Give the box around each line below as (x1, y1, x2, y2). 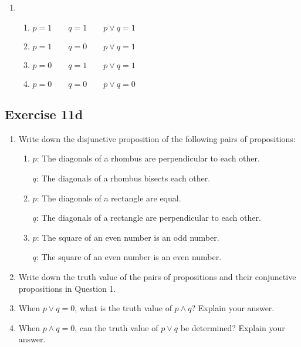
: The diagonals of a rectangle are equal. (36, 191, 181, 204)
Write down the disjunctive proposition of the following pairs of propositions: (18, 132, 296, 144)
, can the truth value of (75, 321, 158, 333)
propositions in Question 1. (18, 282, 116, 294)
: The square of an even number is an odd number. (36, 231, 219, 243)
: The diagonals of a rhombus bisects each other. (36, 171, 211, 184)
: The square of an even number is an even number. (36, 251, 222, 263)
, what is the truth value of (75, 302, 172, 314)
